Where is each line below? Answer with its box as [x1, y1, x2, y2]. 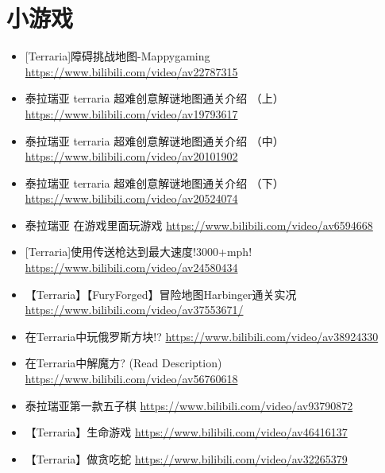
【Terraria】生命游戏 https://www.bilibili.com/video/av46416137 [25, 424, 348, 440]
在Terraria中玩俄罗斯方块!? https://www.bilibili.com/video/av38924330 [25, 328, 379, 344]
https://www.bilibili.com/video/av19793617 [25, 105, 238, 122]
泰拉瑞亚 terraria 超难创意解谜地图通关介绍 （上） [25, 90, 284, 107]
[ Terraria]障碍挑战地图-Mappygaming [25, 48, 210, 64]
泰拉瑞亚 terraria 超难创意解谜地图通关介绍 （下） [25, 174, 284, 191]
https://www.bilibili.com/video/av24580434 [25, 259, 238, 276]
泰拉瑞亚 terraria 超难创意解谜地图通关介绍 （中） [25, 132, 284, 149]
